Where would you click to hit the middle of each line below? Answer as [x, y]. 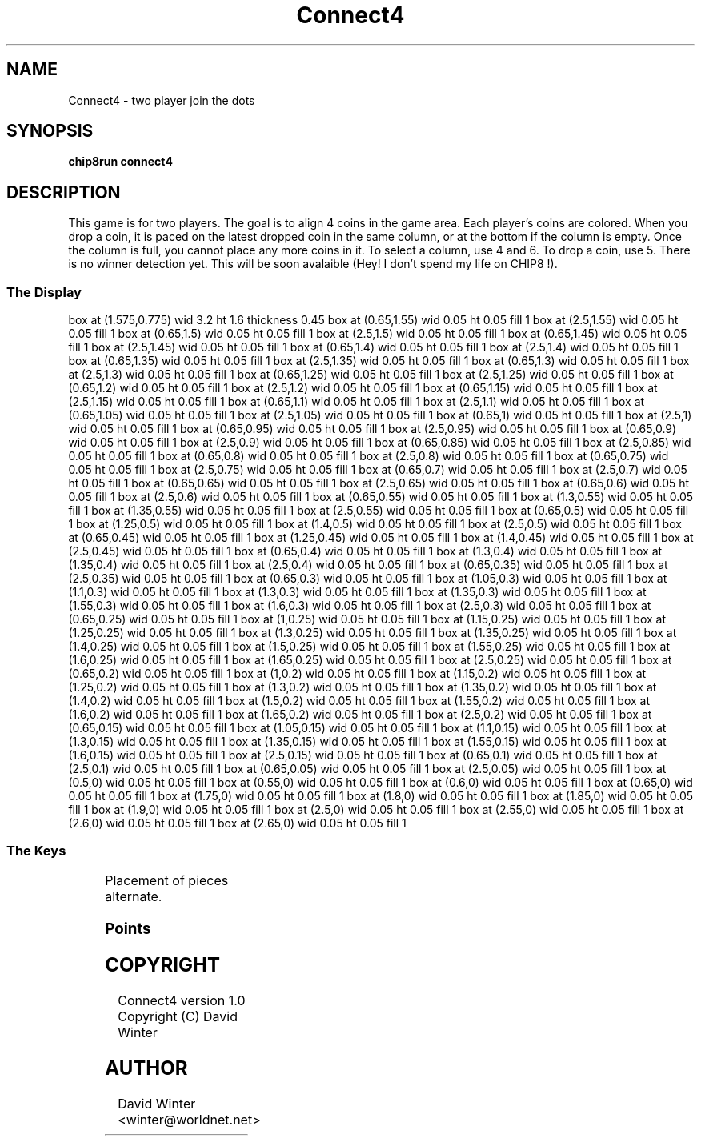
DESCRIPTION [64, 192]
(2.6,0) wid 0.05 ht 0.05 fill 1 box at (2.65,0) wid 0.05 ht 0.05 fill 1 [237, 823]
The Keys [36, 851]
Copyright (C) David [178, 1017]
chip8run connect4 [120, 162]
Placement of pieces [167, 880]
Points [128, 928]
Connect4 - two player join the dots [162, 100]
